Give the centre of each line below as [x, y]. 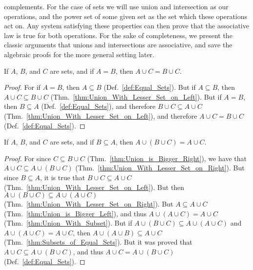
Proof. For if [22, 87]
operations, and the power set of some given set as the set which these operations [126, 16]
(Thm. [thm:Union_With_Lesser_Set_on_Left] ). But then [94, 187]
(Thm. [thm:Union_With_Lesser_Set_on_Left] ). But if [136, 96]
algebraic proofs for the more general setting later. [79, 54]
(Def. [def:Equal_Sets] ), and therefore [98, 106]
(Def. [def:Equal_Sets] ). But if [150, 87]
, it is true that [63, 177]
